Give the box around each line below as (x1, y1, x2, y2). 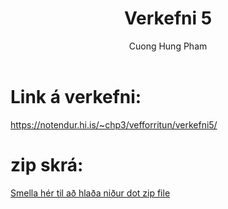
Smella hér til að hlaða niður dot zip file (10, 187, 171, 199)
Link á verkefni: (10, 85, 142, 108)
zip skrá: (10, 153, 84, 176)
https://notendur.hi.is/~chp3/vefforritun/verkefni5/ (10, 118, 218, 131)
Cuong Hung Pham (128, 40, 208, 52)
